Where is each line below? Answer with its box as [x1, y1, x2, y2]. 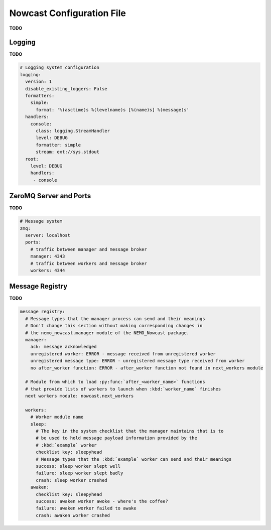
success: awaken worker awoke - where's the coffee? [36, 498, 168, 504]
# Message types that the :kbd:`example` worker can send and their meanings [36, 456, 232, 462]
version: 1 [25, 79, 52, 85]
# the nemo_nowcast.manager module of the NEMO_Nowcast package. [25, 330, 190, 336]
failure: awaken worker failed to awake [36, 505, 137, 511]
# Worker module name [30, 414, 84, 420]
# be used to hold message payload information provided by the [36, 435, 198, 441]
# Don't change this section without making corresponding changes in [25, 323, 203, 329]
